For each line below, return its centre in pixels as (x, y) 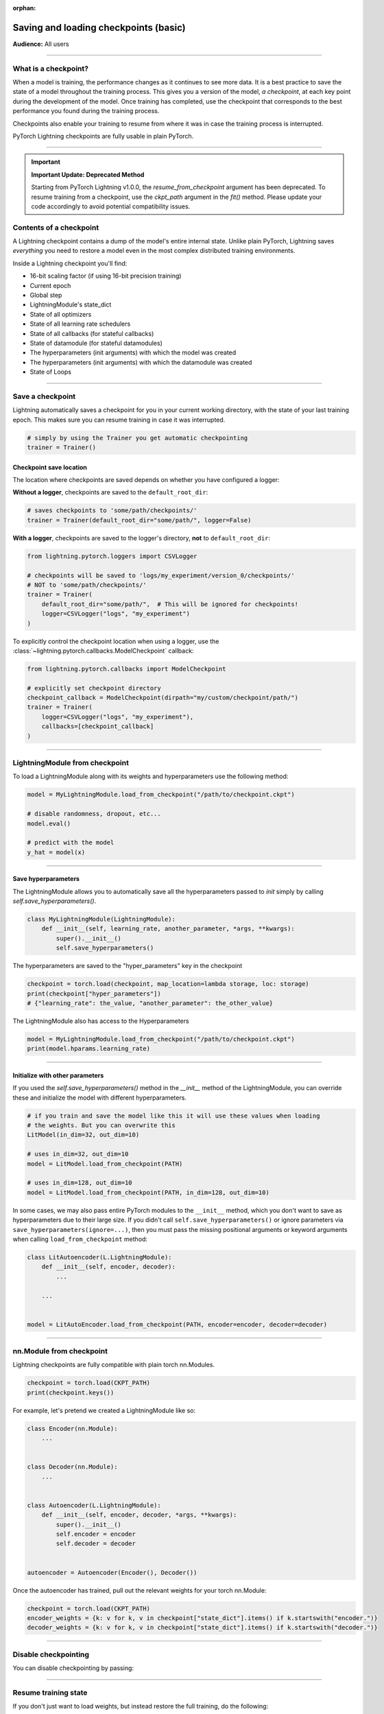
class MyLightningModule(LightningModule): (101, 919)
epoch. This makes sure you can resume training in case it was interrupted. (119, 420)
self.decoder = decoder (96, 1544)
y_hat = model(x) (56, 852)
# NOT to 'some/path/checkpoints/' (87, 585)
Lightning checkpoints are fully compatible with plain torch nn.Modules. (114, 1365)
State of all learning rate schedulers (80, 324)
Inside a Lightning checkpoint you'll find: (70, 263)
